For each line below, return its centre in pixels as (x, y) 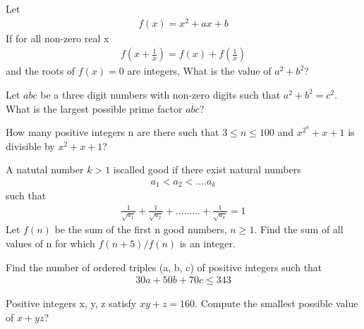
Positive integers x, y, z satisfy (71, 303)
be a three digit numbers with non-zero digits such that (160, 94)
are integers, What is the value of (199, 71)
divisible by (30, 145)
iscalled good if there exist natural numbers (207, 169)
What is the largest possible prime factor (94, 108)
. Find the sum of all (299, 229)
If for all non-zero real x (57, 38)
